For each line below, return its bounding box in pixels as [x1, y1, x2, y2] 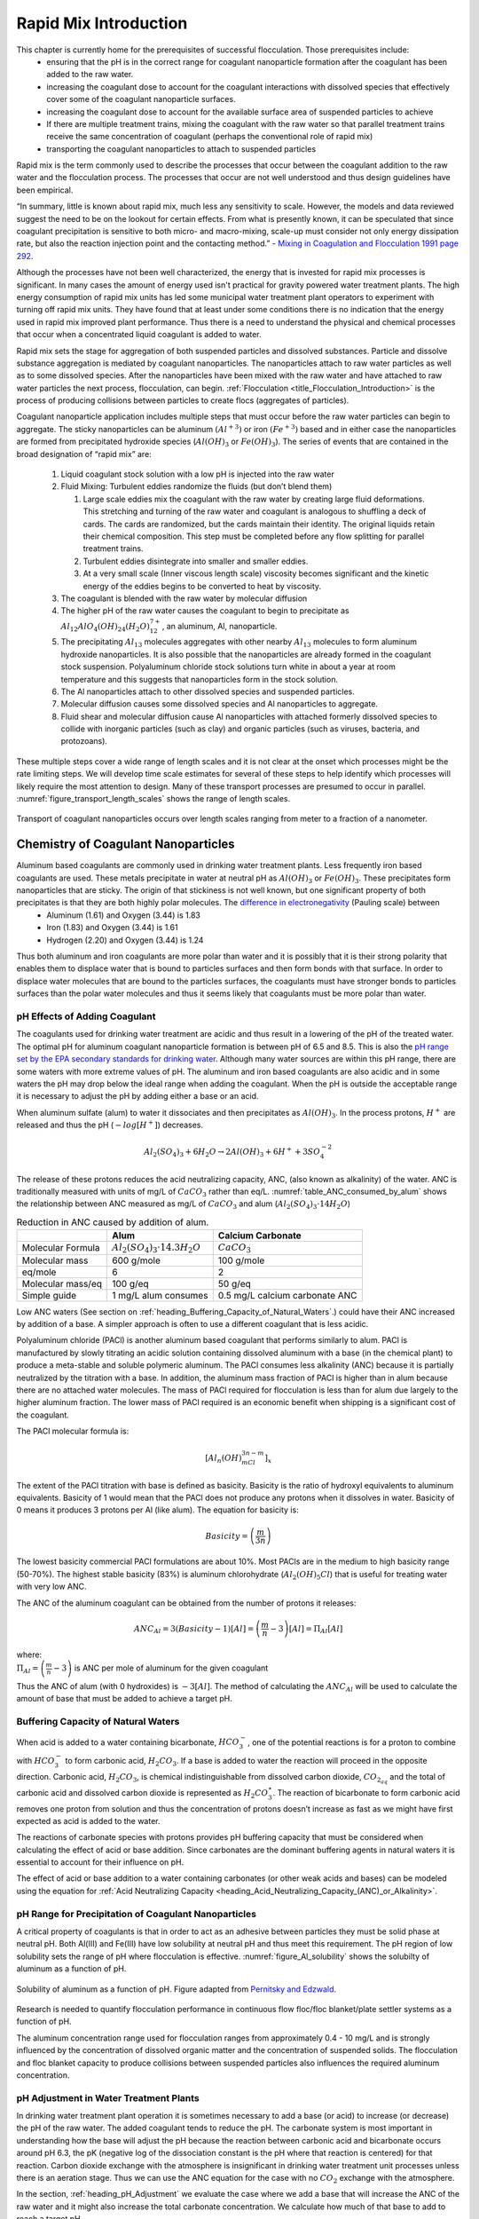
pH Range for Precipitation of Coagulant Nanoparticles [16, 1907, 257, 1920]
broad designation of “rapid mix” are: [16, 448, 153, 459]
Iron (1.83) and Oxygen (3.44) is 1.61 [46, 922, 178, 933]
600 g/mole [112, 1254, 161, 1267]
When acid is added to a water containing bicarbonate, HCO [16, 1736, 239, 1748]
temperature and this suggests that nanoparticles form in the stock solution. [60, 674, 339, 684]
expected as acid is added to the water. [16, 1815, 161, 1826]
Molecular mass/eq [21, 1277, 102, 1290]
